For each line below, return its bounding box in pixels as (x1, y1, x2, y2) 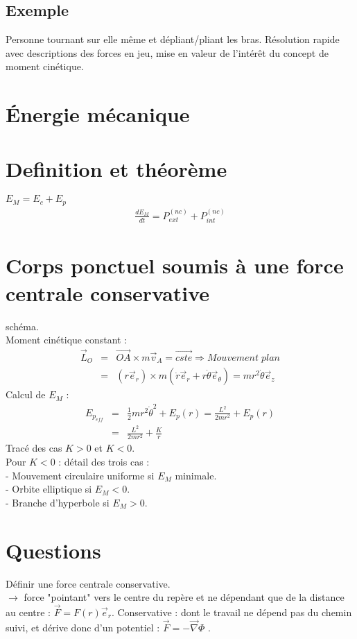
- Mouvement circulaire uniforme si (6, 468, 155, 482)
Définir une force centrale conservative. (6, 576, 171, 590)
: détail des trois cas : (58, 454, 150, 469)
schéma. (6, 318, 39, 333)
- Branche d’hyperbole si (6, 495, 110, 509)
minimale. (175, 468, 217, 482)
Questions (6, 536, 101, 564)
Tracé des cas (6, 441, 62, 455)
